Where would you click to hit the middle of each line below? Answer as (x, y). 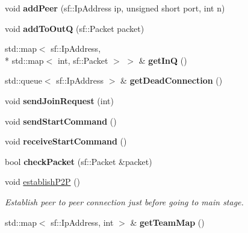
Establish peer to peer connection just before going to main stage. (124, 201)
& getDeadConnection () (172, 80)
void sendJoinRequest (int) (59, 100)
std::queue (23, 80)
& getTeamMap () (167, 222)
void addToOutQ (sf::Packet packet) (75, 28)
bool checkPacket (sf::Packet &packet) (79, 161)
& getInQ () (163, 60)
